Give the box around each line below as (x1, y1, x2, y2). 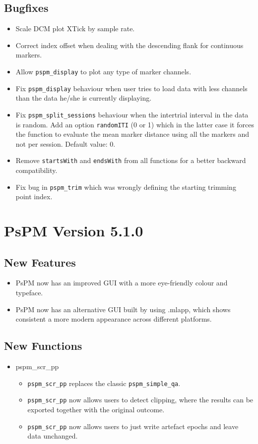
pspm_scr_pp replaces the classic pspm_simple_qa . (27, 378, 181, 388)
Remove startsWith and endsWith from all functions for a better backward (15, 155, 246, 166)
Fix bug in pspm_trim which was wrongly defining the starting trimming (15, 181, 236, 192)
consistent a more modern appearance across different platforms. (15, 314, 212, 324)
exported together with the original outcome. (27, 404, 165, 414)
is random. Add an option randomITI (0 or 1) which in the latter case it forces (15, 119, 254, 129)
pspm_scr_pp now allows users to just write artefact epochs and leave (27, 421, 239, 431)
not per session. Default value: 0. (15, 138, 116, 149)
